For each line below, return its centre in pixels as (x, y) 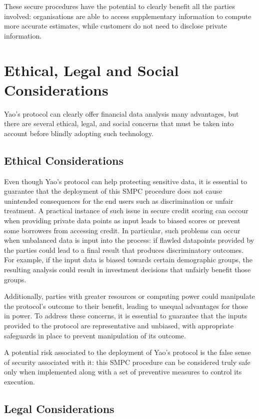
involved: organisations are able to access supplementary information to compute (128, 16)
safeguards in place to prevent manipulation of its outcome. (95, 335)
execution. (19, 381)
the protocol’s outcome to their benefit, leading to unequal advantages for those (126, 306)
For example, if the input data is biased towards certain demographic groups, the (128, 260)
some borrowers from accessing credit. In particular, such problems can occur (122, 230)
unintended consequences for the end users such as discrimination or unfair (119, 200)
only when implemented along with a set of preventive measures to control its (123, 372)
